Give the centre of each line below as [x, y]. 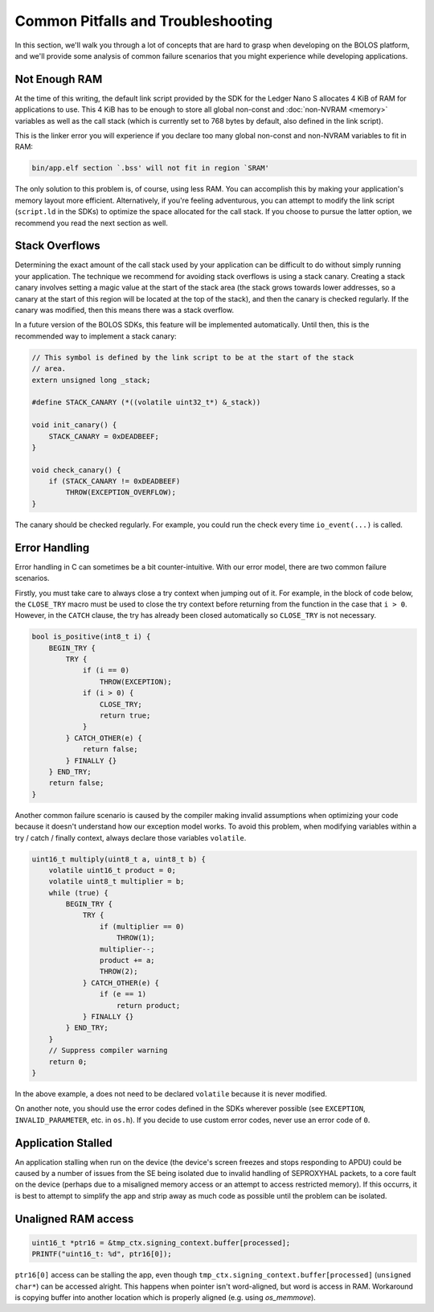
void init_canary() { [74, 425]
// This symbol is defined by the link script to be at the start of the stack [193, 357]
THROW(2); [119, 972]
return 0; [68, 1061]
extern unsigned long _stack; [91, 380]
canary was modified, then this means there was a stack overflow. [125, 311]
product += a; [127, 960]
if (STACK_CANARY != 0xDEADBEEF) [115, 481]
